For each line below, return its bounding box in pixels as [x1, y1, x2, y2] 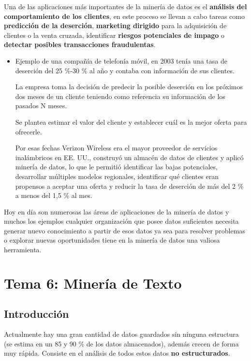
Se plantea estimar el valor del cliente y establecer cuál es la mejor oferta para [15, 116, 247, 127]
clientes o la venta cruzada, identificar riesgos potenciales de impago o [4, 30, 224, 40]
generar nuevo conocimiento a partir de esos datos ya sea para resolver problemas [4, 225, 245, 235]
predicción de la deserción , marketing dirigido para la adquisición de [4, 20, 227, 31]
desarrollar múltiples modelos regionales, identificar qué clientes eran [15, 171, 219, 181]
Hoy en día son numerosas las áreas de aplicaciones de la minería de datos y [4, 206, 229, 216]
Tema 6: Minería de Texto [4, 273, 182, 293]
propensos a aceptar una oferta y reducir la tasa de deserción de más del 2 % [15, 180, 244, 191]
